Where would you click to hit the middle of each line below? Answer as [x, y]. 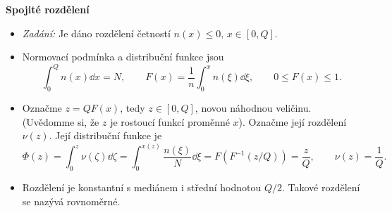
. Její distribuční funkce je [105, 135]
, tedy [133, 108]
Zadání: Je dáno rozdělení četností [96, 33]
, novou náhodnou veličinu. [253, 108]
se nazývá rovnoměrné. [71, 201]
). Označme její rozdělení [293, 121]
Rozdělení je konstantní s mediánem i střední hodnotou [142, 187]
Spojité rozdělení [48, 9]
